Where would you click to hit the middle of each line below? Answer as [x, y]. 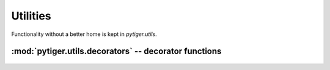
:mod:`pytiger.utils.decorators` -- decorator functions [116, 51]
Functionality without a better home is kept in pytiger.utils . [84, 34]
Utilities [31, 16]
